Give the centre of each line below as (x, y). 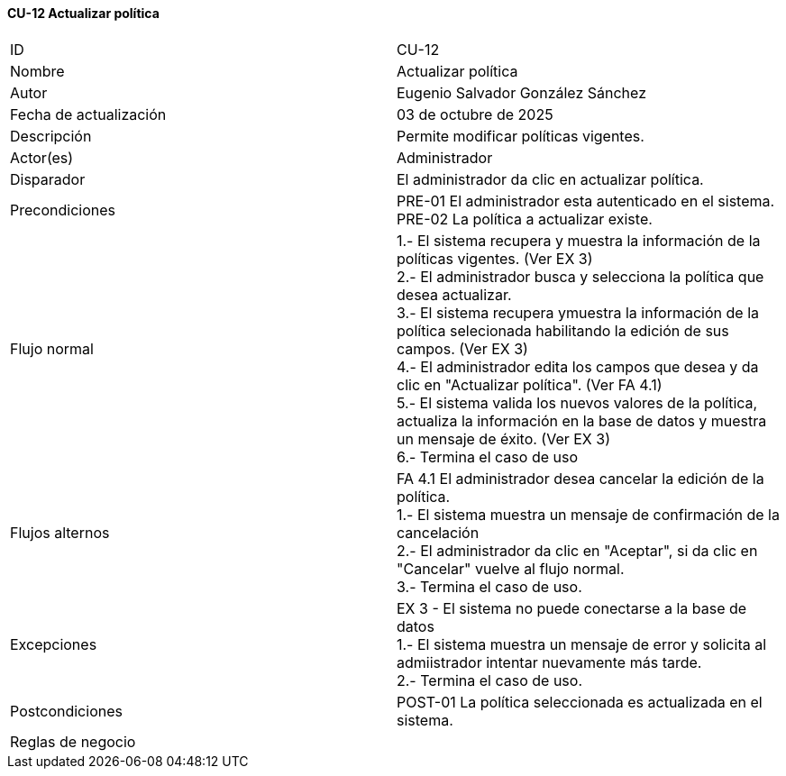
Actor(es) (42, 157)
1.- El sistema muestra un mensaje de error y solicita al (582, 644)
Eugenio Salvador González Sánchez (521, 92)
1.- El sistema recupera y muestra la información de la (579, 240)
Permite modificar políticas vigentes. (521, 136)
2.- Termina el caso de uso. (489, 680)
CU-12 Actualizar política (83, 13)
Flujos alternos (60, 532)
